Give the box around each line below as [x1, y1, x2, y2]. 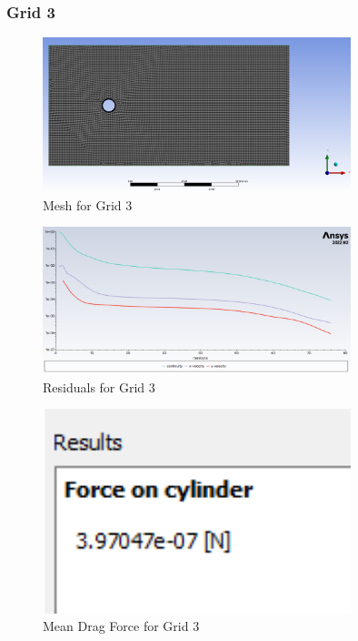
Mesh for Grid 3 [43, 195, 133, 214]
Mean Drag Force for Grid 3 [43, 616, 200, 636]
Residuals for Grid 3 [43, 377, 155, 396]
